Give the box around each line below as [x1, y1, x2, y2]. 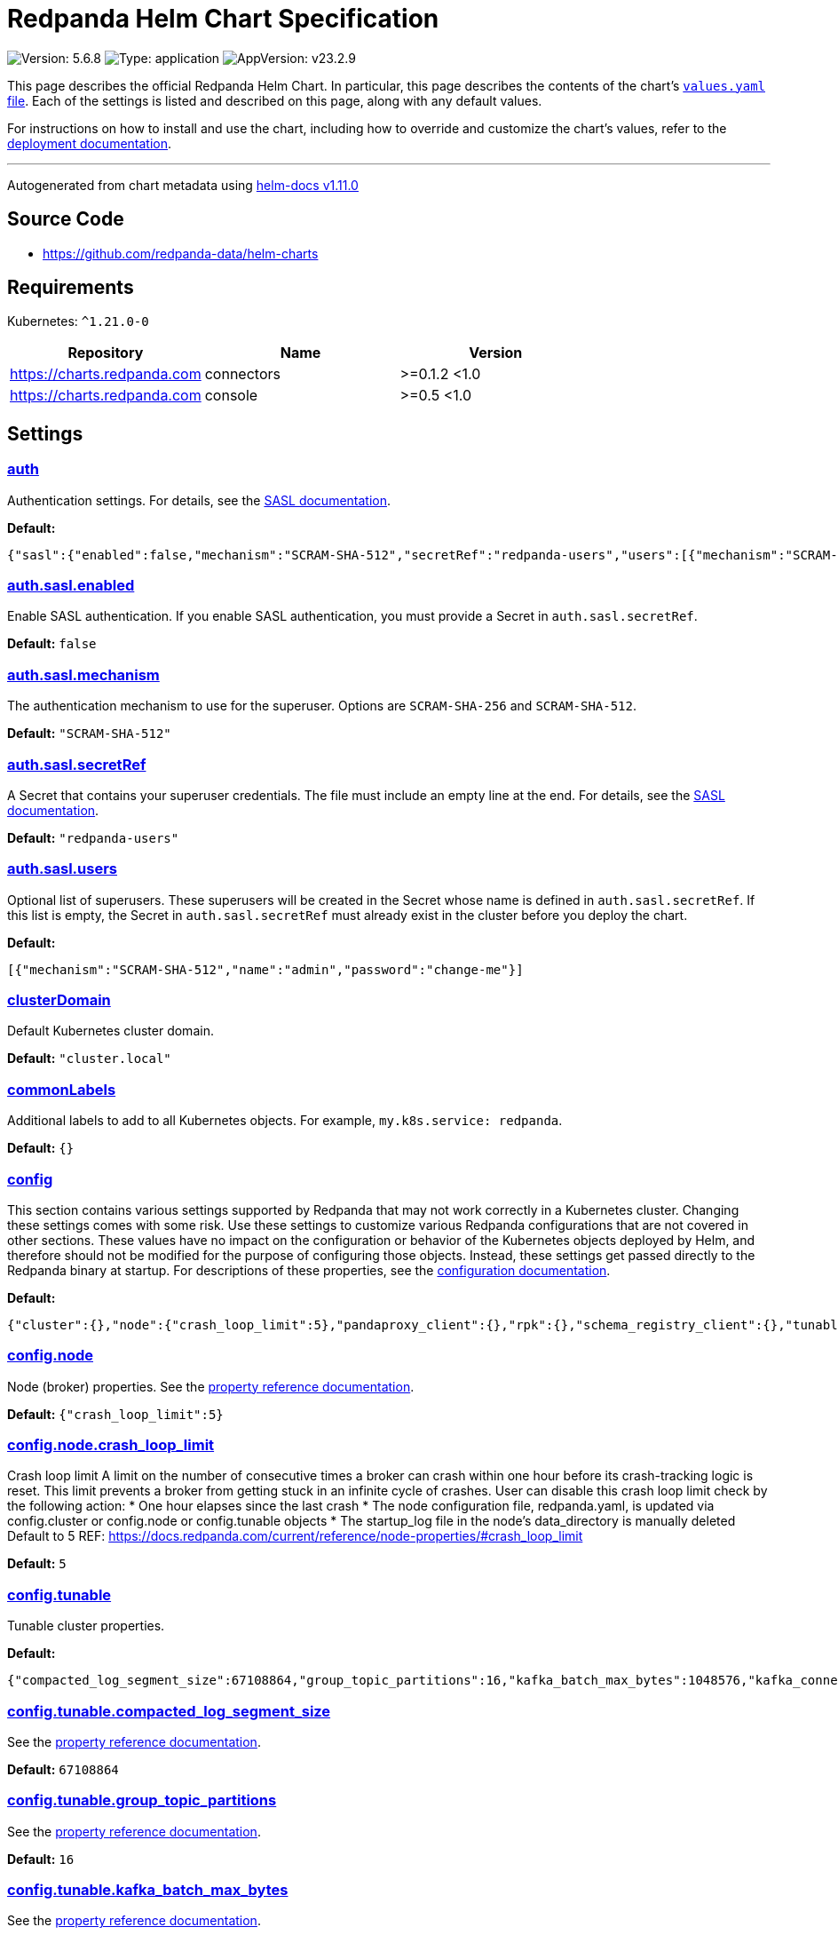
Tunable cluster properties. [7, 1618, 165, 1634]
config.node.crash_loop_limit [7, 1436, 215, 1455]
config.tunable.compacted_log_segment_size [7, 1701, 331, 1720]
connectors [204, 365, 281, 384]
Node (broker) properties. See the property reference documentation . [7, 1378, 415, 1394]
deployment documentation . [7, 135, 172, 151]
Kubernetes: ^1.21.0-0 [7, 313, 149, 329]
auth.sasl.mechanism [7, 665, 160, 684]
